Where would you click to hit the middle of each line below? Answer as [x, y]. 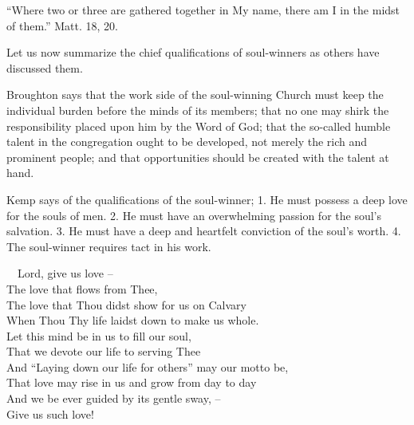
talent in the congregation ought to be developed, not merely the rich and [187, 142]
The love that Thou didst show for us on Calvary [126, 304]
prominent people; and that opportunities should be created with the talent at [198, 157]
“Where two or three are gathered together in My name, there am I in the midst [203, 10]
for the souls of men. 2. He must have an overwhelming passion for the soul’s [194, 215]
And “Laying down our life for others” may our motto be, [148, 366]
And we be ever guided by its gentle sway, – [114, 398]
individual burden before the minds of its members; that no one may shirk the [198, 110]
